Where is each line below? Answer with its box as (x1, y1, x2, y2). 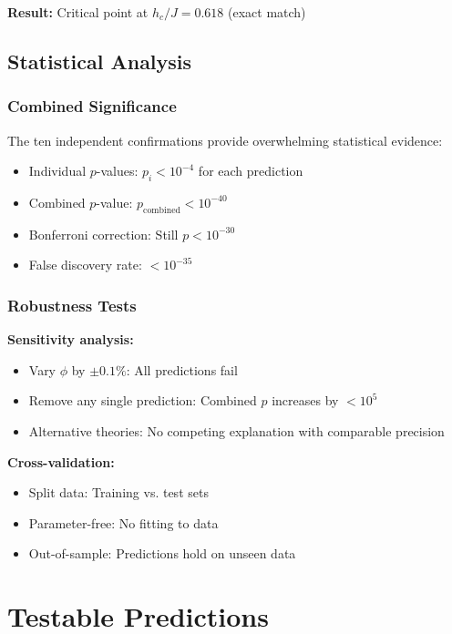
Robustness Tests (7, 293, 137, 316)
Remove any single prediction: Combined (28, 391, 257, 410)
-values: (96, 161, 139, 180)
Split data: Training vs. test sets (28, 483, 209, 502)
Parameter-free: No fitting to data (28, 513, 219, 532)
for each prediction (198, 161, 303, 180)
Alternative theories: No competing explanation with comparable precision (28, 421, 445, 440)
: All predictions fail (126, 360, 238, 379)
